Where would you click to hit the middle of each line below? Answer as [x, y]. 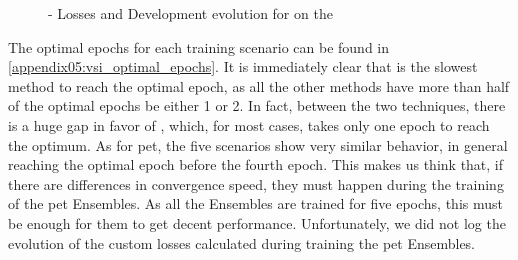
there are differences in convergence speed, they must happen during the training [256, 183]
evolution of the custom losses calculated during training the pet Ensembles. [242, 242]
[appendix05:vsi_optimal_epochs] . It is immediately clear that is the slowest [243, 66]
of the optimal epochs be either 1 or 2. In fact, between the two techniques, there [257, 105]
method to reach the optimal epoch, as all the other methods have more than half [259, 85]
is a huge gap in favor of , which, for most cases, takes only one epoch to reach [249, 124]
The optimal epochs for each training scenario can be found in [199, 46]
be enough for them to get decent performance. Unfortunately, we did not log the [257, 222]
